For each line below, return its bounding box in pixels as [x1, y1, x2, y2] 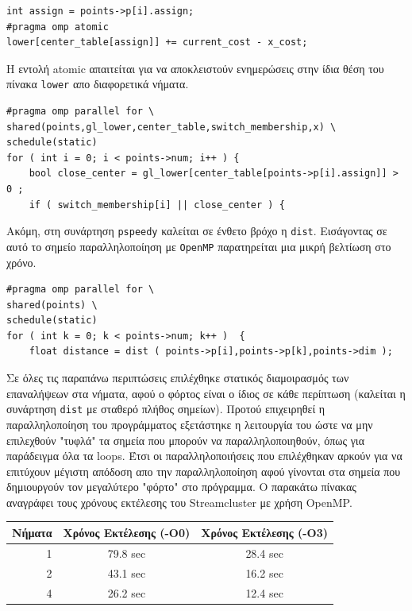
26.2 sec [107, 584, 146, 601]
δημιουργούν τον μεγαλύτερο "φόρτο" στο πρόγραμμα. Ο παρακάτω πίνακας [6, 478, 356, 495]
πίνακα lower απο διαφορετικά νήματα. [6, 75, 189, 92]
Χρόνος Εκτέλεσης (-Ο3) [201, 524, 328, 540]
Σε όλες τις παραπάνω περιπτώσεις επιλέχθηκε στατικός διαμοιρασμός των [6, 369, 349, 386]
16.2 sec [245, 564, 283, 581]
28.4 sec [245, 544, 283, 561]
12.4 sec [245, 584, 283, 601]
